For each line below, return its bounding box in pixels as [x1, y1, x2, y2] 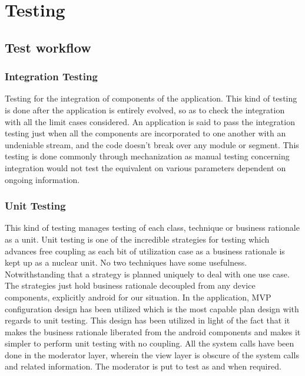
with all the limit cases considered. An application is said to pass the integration [5, 115, 295, 127]
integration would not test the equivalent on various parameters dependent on [5, 161, 286, 174]
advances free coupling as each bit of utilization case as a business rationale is [5, 244, 285, 257]
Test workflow [5, 38, 91, 56]
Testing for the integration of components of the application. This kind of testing [5, 92, 297, 104]
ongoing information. [5, 173, 80, 185]
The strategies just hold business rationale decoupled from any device [5, 279, 256, 292]
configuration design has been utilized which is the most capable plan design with [5, 302, 299, 315]
